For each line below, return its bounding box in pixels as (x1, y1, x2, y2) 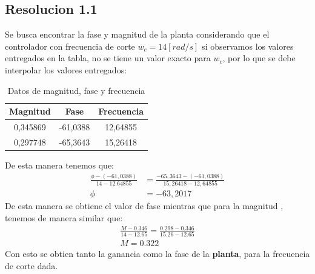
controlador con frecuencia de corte (5, 39, 135, 52)
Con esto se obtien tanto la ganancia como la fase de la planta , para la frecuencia (5, 247, 310, 260)
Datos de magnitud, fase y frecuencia (7, 84, 145, 96)
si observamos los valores (202, 39, 294, 52)
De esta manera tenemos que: (5, 158, 114, 171)
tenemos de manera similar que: (5, 211, 123, 224)
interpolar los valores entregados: (5, 63, 127, 76)
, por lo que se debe (222, 52, 296, 64)
